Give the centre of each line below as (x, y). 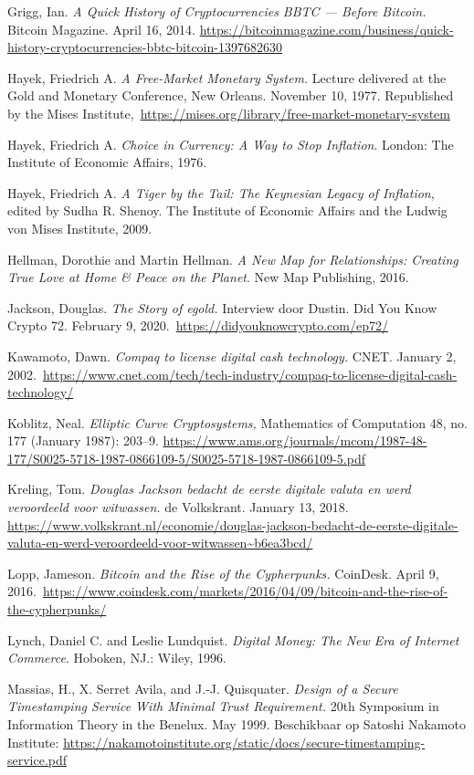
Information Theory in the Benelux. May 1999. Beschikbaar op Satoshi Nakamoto (237, 724)
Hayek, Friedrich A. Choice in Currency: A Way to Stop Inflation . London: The (231, 144)
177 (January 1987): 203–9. (83, 440)
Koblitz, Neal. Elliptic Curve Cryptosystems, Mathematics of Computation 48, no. (237, 422)
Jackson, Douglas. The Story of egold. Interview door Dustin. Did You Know (222, 307)
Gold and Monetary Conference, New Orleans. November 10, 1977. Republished (231, 95)
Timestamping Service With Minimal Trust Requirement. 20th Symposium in (223, 706)
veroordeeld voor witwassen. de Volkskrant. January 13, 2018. (178, 507)
